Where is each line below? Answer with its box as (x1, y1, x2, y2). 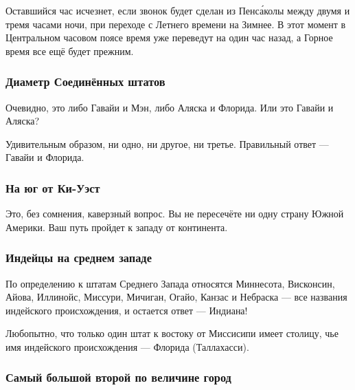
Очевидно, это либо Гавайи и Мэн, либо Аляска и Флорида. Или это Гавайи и (5, 100, 334, 114)
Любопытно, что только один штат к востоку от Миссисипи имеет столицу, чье (5, 326, 339, 340)
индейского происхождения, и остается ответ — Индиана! (5, 303, 248, 317)
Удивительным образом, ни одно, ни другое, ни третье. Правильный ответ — (5, 136, 329, 151)
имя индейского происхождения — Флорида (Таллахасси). (5, 339, 249, 354)
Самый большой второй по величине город (5, 369, 231, 386)
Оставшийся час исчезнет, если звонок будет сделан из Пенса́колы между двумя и (5, 3, 350, 17)
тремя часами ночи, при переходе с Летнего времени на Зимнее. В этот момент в (5, 17, 346, 31)
